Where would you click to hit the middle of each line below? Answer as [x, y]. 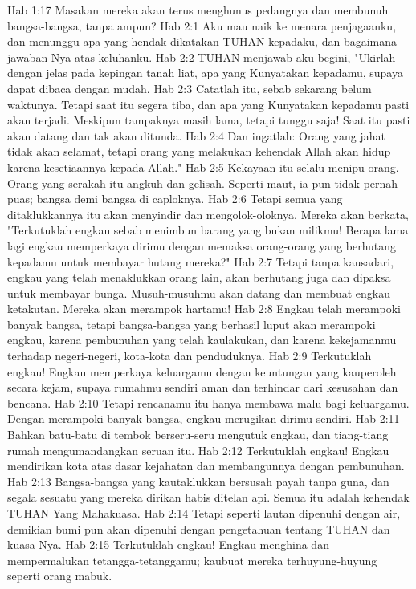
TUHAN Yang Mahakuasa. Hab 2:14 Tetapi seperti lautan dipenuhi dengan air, [204, 513]
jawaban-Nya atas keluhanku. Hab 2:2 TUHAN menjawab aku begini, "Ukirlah [202, 57]
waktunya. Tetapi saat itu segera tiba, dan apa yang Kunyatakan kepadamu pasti [208, 104]
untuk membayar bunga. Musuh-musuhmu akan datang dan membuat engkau [199, 292]
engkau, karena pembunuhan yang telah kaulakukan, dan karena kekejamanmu [202, 340]
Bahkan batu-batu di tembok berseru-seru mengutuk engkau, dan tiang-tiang [198, 435]
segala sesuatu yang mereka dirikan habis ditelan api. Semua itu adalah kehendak [208, 497]
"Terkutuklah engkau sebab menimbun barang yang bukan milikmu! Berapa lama [208, 230]
